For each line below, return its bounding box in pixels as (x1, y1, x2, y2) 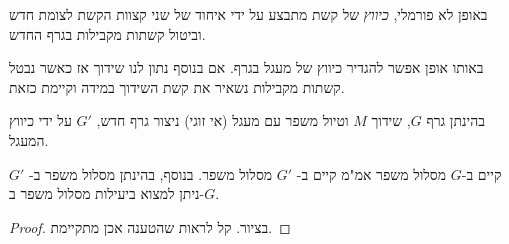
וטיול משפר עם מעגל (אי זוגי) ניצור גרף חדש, (96, 110, 349, 131)
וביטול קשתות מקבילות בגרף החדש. (9, 23, 206, 44)
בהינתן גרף (426, 110, 485, 131)
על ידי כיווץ (9, 110, 72, 131)
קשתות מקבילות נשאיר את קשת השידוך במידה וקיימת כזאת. (9, 76, 345, 97)
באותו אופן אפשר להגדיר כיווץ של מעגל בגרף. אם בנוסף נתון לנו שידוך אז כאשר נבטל (9, 57, 484, 78)
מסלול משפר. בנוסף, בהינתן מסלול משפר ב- (29, 163, 273, 184)
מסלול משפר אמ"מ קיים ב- (296, 163, 447, 184)
